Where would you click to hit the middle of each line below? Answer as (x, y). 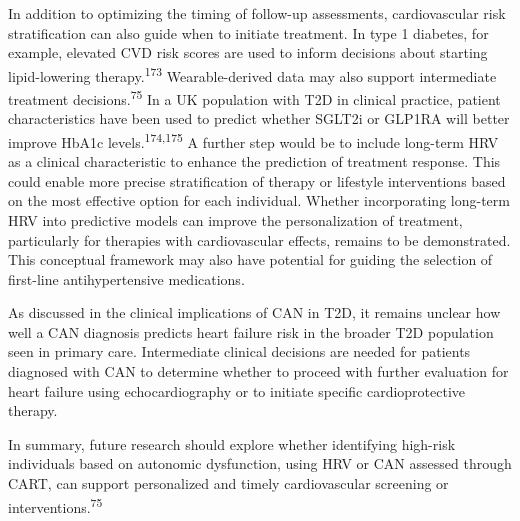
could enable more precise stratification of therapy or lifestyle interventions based (257, 180)
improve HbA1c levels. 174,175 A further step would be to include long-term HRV (253, 140)
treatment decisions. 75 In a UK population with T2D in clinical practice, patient (254, 97)
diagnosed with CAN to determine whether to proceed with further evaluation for (258, 371)
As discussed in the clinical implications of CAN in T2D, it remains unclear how (254, 312)
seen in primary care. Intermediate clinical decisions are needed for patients (239, 351)
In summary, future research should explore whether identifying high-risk (232, 443)
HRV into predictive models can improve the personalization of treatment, (235, 219)
